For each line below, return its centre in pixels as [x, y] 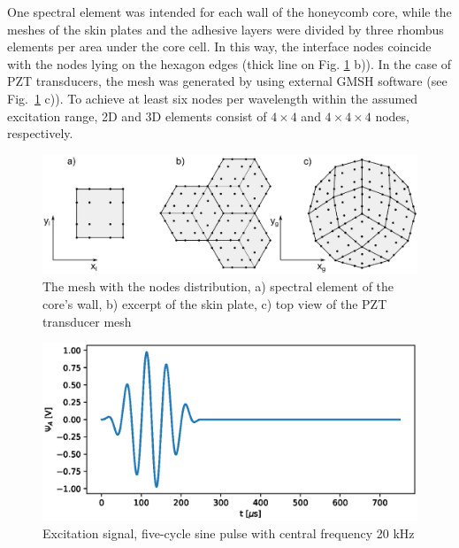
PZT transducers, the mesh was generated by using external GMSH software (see [227, 81]
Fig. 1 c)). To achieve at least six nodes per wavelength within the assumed [213, 98]
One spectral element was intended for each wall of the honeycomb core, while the [229, 12]
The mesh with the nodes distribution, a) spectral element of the [218, 286]
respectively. [40, 133]
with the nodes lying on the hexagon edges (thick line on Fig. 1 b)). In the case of [229, 63]
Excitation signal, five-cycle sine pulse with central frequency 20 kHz [229, 533]
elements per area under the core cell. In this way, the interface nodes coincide [219, 46]
